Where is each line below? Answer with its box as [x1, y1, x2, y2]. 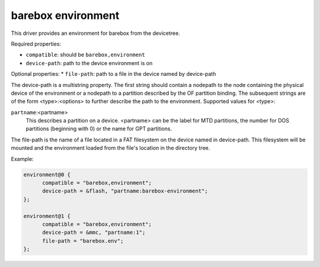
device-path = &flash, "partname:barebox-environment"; [42, 188, 208, 195]
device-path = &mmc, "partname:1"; [42, 229, 146, 236]
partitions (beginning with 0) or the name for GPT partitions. [25, 125, 172, 133]
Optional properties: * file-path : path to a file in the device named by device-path [11, 70, 216, 78]
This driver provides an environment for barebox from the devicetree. [11, 30, 180, 37]
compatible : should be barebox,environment [25, 51, 145, 59]
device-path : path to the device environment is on [25, 59, 153, 66]
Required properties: [11, 40, 62, 47]
